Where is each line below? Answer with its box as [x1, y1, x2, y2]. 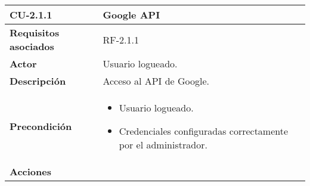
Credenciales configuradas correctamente [119, 124, 289, 138]
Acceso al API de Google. [103, 74, 210, 88]
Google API [103, 8, 160, 21]
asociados [10, 39, 54, 53]
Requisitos [10, 26, 60, 39]
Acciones [10, 165, 51, 178]
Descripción [10, 74, 66, 88]
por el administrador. [119, 138, 207, 151]
